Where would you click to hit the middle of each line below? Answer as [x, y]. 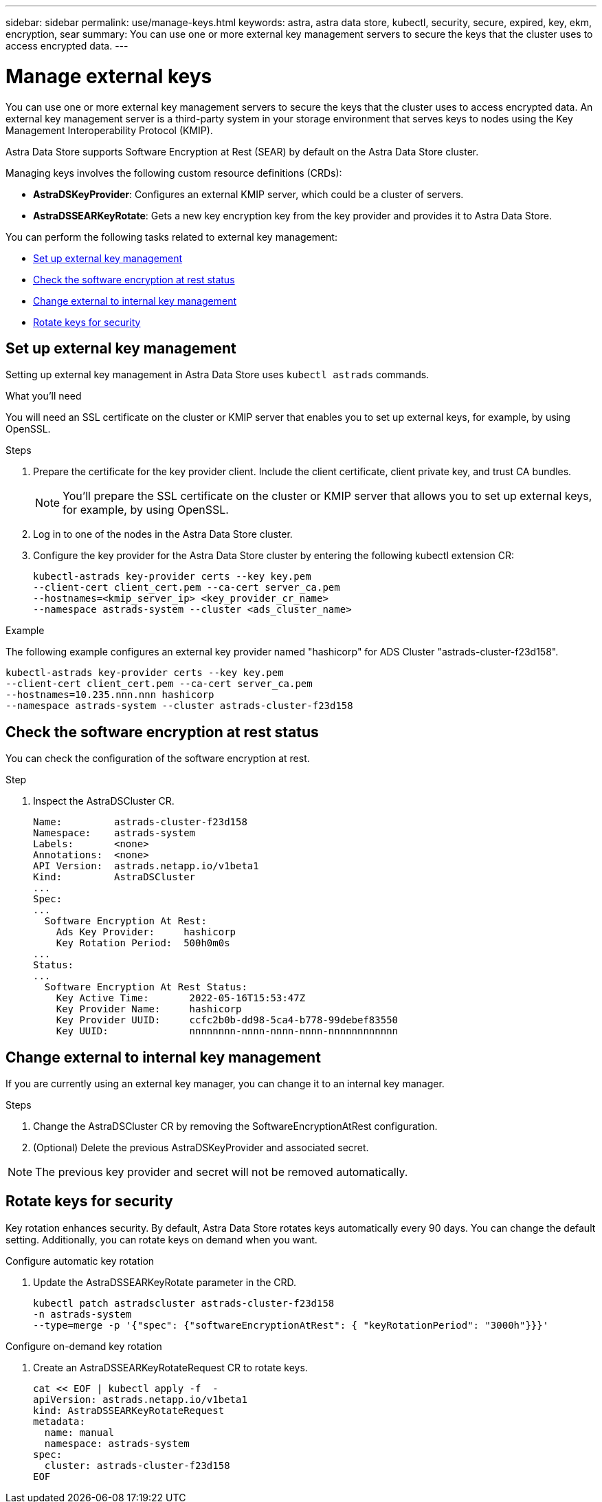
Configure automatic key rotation [80, 1261]
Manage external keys [109, 76]
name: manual [79, 1432]
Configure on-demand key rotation [84, 1346]
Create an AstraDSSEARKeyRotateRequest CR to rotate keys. [170, 1367]
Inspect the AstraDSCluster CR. [104, 801]
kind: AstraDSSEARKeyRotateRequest [129, 1410]
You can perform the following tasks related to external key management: [171, 237]
